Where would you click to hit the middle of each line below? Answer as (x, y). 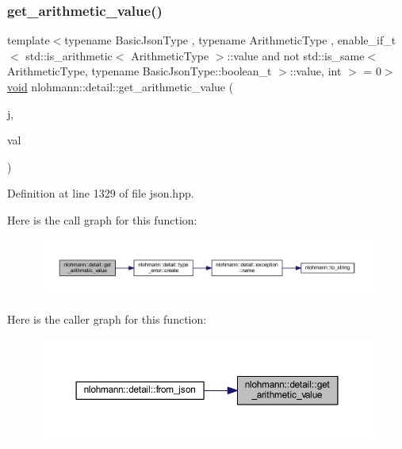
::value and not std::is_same (296, 55)
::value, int (316, 71)
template (29, 40)
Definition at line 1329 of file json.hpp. (101, 193)
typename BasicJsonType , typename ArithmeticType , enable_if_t (230, 40)
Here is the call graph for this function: (102, 219)
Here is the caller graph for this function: (107, 319)
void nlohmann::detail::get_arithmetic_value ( (121, 86)
